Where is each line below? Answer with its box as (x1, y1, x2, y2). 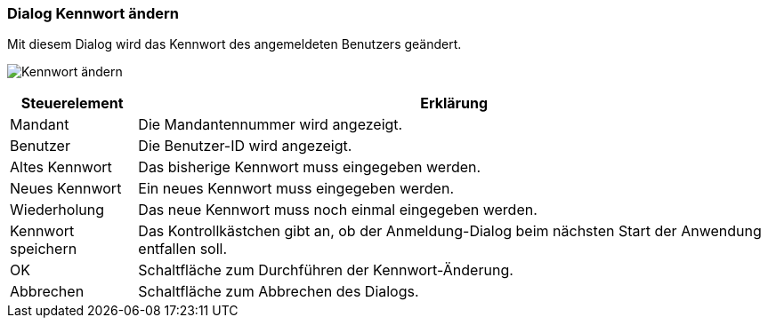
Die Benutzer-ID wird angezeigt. (138, 137, 352, 155)
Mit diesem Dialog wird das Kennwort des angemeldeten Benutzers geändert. (7, 36, 462, 52)
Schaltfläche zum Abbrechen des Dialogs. (138, 282, 419, 301)
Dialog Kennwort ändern (7, 4, 179, 22)
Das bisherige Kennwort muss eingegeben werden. (138, 158, 481, 177)
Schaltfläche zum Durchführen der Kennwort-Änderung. (138, 261, 513, 280)
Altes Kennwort (10, 158, 112, 177)
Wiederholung (10, 201, 105, 219)
